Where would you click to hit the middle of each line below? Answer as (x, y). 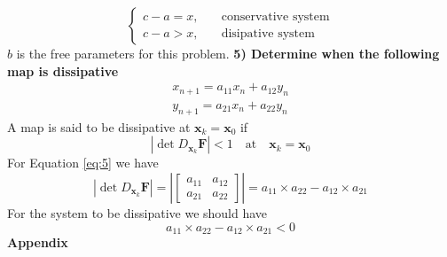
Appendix (38, 242)
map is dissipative (63, 70)
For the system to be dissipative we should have (137, 213)
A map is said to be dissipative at (99, 126)
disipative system (268, 34)
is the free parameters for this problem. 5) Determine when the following (228, 53)
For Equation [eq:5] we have (83, 163)
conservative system (275, 16)
